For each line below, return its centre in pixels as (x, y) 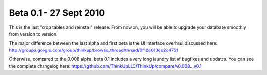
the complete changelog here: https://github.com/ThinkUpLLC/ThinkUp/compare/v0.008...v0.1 (105, 66)
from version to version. (33, 34)
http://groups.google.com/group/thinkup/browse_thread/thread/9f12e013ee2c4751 (93, 50)
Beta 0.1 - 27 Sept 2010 (57, 13)
